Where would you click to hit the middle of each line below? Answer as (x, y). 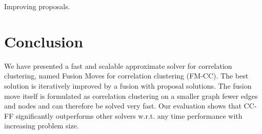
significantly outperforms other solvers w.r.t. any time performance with (129, 115)
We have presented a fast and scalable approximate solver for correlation (118, 65)
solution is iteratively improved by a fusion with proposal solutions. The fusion (128, 85)
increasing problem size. (42, 126)
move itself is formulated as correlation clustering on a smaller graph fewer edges (131, 96)
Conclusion (44, 41)
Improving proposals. (37, 6)
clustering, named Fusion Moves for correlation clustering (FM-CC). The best (126, 76)
